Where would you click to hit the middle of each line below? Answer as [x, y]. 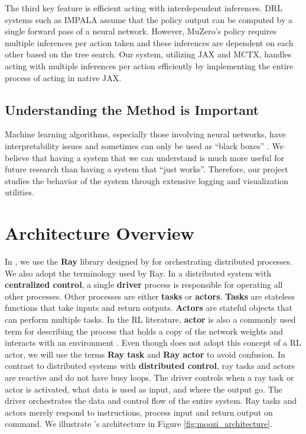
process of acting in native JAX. [63, 77]
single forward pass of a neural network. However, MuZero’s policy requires [141, 31]
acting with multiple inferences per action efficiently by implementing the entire [149, 65]
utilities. [19, 192]
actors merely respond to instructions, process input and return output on [139, 412]
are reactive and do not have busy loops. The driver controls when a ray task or [149, 377]
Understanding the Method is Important [132, 109]
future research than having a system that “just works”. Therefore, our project [147, 169]
